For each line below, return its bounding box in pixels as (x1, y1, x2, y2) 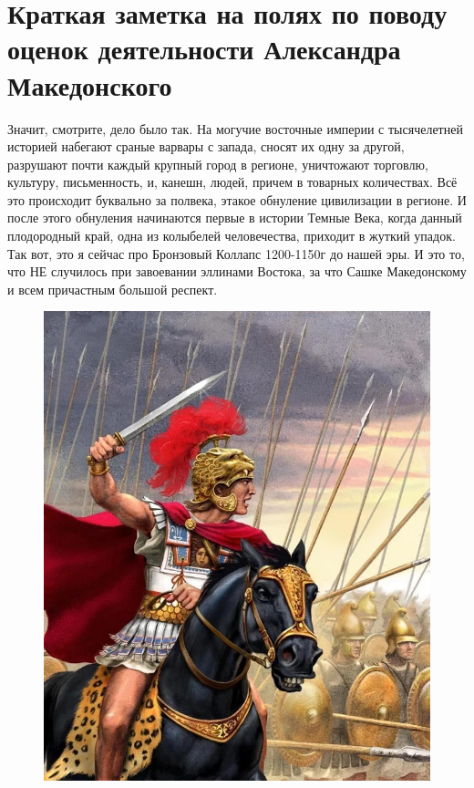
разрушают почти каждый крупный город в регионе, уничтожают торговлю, (7, 154, 428, 173)
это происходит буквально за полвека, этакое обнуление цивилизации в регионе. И (7, 190, 467, 209)
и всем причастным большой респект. (7, 279, 218, 298)
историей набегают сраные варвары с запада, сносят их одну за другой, (7, 137, 405, 156)
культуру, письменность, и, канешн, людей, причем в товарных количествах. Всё (7, 172, 458, 192)
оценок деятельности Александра (7, 30, 401, 67)
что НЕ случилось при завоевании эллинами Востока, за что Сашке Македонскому (7, 262, 467, 281)
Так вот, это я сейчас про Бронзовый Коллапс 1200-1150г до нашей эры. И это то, (7, 244, 465, 263)
